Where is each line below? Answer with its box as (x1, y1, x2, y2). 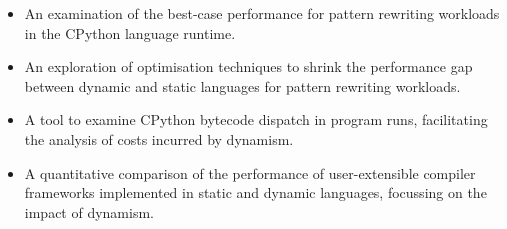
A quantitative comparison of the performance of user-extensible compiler (24, 162, 476, 183)
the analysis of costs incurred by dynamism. (24, 128, 294, 149)
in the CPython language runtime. (24, 22, 236, 43)
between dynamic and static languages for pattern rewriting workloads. (24, 75, 461, 96)
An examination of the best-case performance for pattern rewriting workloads (24, 3, 500, 23)
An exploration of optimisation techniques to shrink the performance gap (24, 56, 473, 77)
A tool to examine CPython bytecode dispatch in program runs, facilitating (24, 109, 488, 130)
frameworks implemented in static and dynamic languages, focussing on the (24, 182, 487, 203)
